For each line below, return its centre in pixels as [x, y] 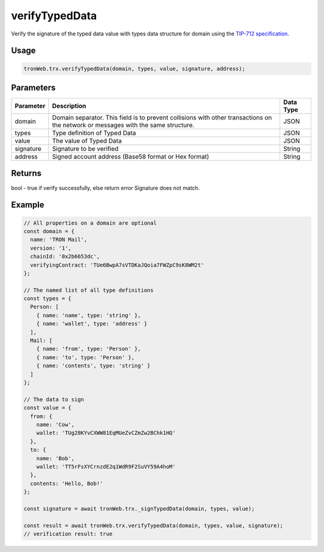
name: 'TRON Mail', [59, 240]
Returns [26, 173]
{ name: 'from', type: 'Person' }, [88, 349]
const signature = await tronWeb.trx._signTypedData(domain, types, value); [139, 508]
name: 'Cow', [55, 424]
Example [28, 205]
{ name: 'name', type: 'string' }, [88, 315]
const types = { [48, 299]
